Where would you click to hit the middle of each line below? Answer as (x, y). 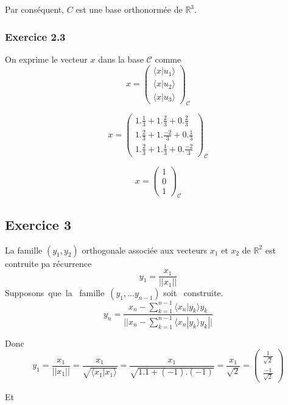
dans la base (121, 59)
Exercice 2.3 (35, 36)
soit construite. (193, 293)
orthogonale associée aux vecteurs (145, 250)
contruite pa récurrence (48, 263)
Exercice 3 (38, 224)
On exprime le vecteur (46, 59)
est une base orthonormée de (129, 9)
